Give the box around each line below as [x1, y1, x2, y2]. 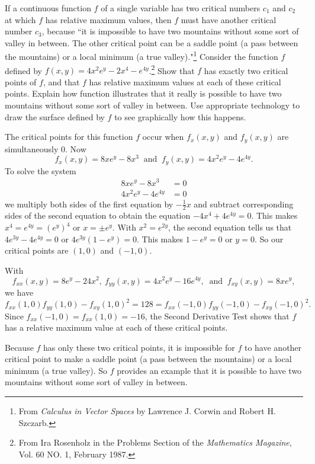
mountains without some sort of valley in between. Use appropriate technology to [5, 99, 300, 111]
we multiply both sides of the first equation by [5, 197, 173, 210]
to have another [244, 341, 302, 353]
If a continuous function [5, 2, 91, 14]
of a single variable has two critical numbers [101, 2, 261, 14]
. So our [254, 232, 284, 245]
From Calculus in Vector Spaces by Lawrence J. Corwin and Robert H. [18, 405, 276, 417]
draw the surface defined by [5, 110, 105, 123]
